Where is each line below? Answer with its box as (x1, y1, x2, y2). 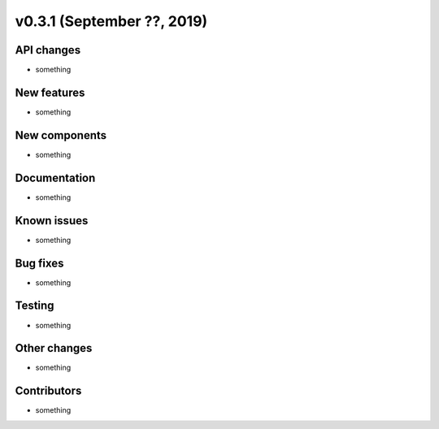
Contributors (15, 384, 82, 398)
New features (15, 85, 85, 99)
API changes (15, 43, 81, 57)
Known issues (15, 214, 89, 227)
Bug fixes (15, 256, 64, 270)
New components (15, 128, 107, 142)
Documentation (15, 171, 96, 184)
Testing (15, 299, 54, 313)
